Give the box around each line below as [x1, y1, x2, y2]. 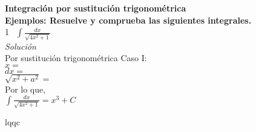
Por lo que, [5, 82, 46, 95]
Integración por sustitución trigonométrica [5, 2, 186, 14]
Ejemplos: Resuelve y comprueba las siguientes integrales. [5, 13, 252, 26]
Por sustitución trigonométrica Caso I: [5, 51, 147, 64]
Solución [5, 39, 36, 52]
